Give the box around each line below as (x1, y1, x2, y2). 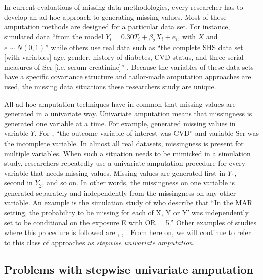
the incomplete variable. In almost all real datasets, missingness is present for (4, 137, 244, 148)
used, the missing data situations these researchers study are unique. (4, 81, 216, 91)
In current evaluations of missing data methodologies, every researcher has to (4, 2, 243, 12)
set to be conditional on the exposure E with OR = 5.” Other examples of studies (4, 217, 256, 227)
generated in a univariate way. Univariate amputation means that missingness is (4, 108, 252, 119)
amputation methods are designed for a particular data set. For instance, (4, 21, 230, 32)
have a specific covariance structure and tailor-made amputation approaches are (4, 71, 251, 82)
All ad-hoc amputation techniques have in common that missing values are (4, 98, 236, 109)
